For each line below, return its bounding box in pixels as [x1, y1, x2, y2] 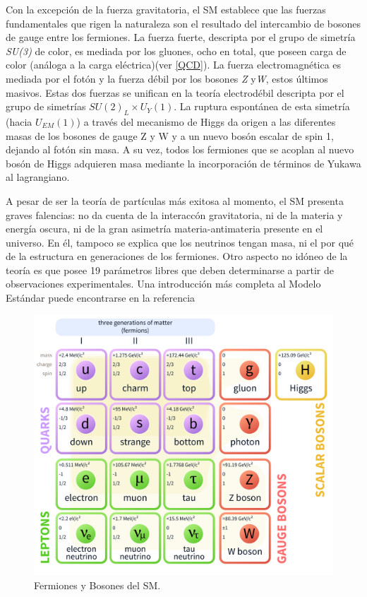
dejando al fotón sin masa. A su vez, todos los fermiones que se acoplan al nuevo [6, 142, 354, 157]
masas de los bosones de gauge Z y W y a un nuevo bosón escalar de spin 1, [6, 128, 334, 143]
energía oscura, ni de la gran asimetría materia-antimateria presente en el [6, 221, 323, 236]
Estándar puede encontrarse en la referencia [6, 290, 195, 305]
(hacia [6, 114, 32, 129]
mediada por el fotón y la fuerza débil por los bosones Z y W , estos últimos [6, 71, 328, 85]
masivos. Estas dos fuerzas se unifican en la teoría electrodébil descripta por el [6, 85, 344, 100]
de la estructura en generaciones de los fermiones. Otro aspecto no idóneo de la [6, 249, 348, 264]
